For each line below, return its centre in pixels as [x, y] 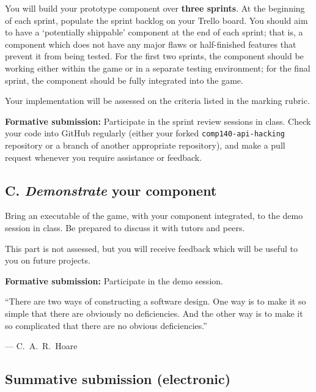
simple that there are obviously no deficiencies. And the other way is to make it [154, 313]
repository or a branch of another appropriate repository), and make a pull [145, 145]
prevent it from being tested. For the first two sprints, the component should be [154, 56]
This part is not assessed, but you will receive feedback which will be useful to [151, 248]
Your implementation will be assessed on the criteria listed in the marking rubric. [157, 101]
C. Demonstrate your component [111, 190]
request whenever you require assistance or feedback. [104, 157]
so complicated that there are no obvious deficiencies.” [106, 325]
